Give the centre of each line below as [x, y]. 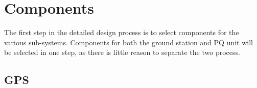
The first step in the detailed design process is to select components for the [122, 32]
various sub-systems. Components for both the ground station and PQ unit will [129, 42]
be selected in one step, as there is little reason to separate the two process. [122, 52]
